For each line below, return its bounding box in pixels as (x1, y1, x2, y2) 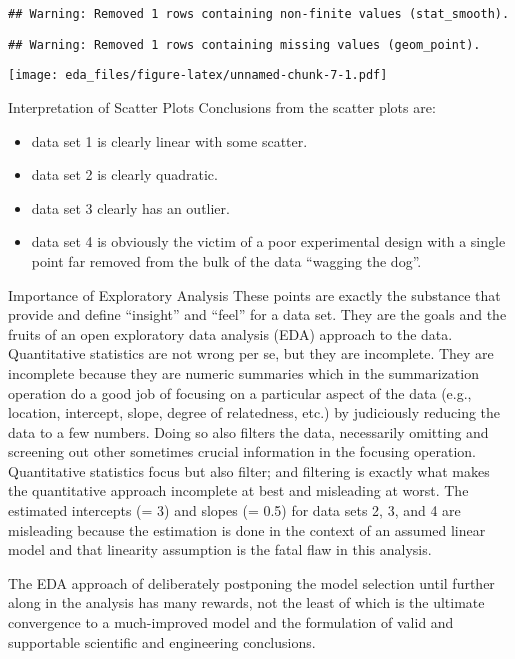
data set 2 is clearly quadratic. (31, 164, 218, 185)
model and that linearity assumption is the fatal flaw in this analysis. (8, 539, 432, 560)
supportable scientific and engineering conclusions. (8, 631, 316, 652)
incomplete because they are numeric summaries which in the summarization (8, 362, 479, 383)
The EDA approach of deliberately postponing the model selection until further (8, 572, 495, 593)
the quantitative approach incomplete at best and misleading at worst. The (8, 480, 469, 501)
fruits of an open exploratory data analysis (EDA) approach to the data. (8, 323, 453, 344)
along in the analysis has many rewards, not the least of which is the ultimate (8, 592, 485, 613)
